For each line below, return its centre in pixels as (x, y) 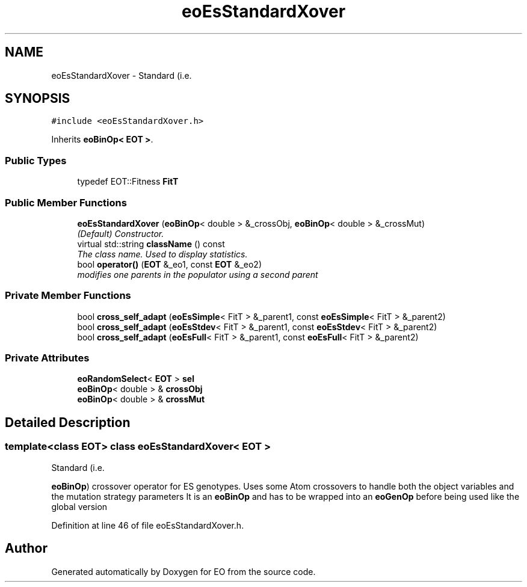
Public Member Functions (66, 202)
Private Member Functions (68, 296)
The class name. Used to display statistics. (162, 254)
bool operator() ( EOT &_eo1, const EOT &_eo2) (169, 264)
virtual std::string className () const (151, 244)
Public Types (36, 160)
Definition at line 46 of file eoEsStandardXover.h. (148, 525)
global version (79, 506)
